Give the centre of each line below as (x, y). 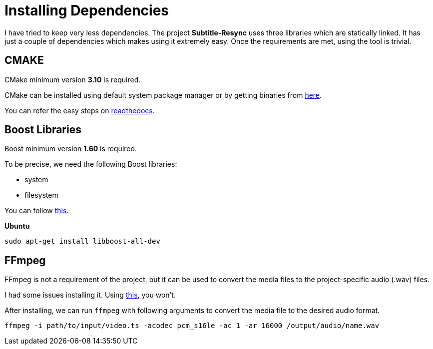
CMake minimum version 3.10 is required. (73, 79)
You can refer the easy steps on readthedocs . (80, 110)
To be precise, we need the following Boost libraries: (91, 164)
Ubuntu (17, 226)
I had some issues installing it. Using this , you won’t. (90, 295)
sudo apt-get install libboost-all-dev (82, 241)
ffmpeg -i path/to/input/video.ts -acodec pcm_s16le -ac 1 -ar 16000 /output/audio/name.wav (192, 326)
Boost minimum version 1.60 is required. (71, 149)
